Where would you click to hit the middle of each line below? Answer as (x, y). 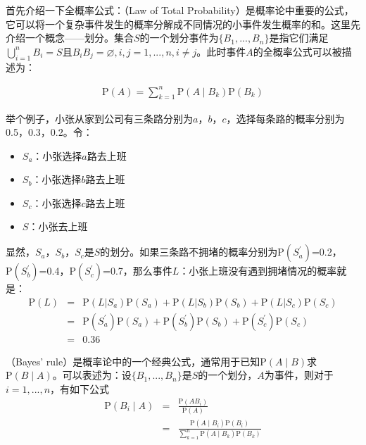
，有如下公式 (80, 388)
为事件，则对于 (299, 375)
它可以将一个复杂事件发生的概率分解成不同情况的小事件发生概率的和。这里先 (183, 24)
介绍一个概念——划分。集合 (70, 38)
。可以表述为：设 (92, 375)
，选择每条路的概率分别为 (285, 118)
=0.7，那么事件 (138, 271)
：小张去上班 (58, 226)
